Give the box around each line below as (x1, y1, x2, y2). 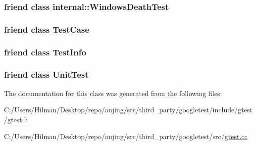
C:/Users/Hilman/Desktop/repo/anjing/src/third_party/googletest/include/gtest (4, 104, 253, 115)
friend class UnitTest (4, 68, 89, 81)
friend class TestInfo (4, 46, 86, 58)
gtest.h (7, 114, 28, 124)
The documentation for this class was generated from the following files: (4, 88, 222, 98)
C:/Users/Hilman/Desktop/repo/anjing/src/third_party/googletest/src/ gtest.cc (4, 131, 248, 141)
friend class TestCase (4, 23, 90, 35)
